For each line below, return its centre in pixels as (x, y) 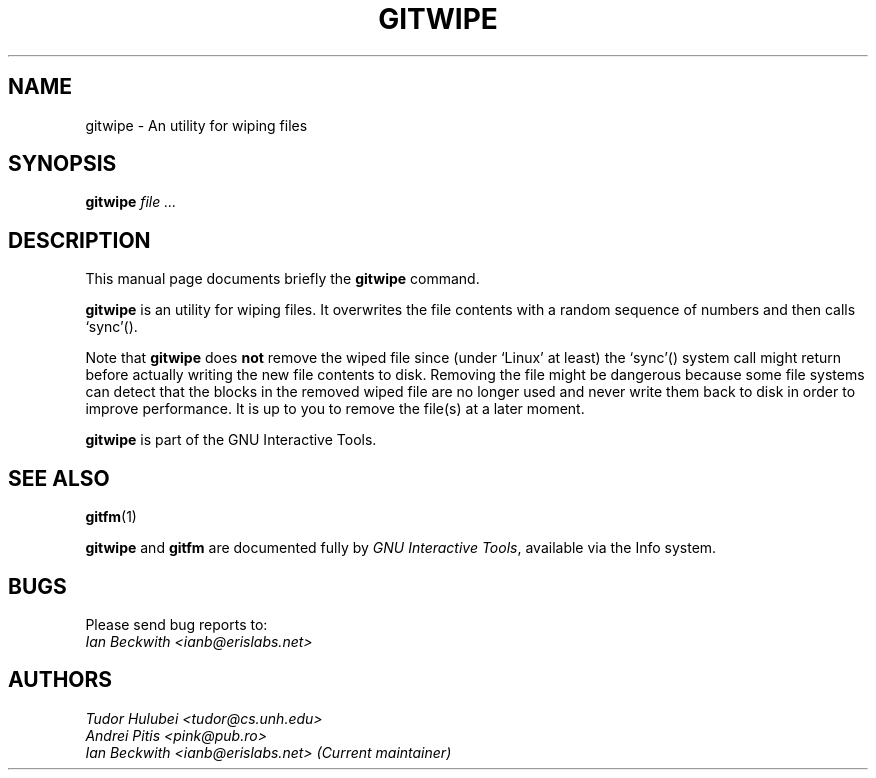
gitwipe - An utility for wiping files (196, 125)
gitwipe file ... (131, 202)
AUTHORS (60, 680)
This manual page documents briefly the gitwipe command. (282, 279)
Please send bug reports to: (176, 624)
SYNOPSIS (62, 164)
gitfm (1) (111, 517)
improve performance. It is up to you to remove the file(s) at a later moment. (335, 409)
